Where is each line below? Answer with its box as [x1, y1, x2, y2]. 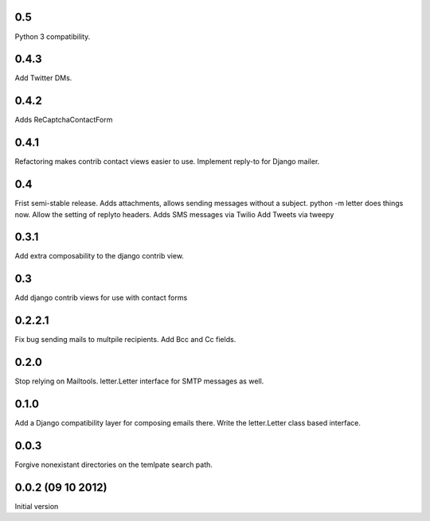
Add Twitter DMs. [14, 73, 72, 83]
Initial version [14, 501, 59, 511]
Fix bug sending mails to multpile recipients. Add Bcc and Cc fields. [14, 335, 236, 344]
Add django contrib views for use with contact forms [14, 293, 188, 302]
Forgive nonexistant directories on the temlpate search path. [14, 460, 213, 469]
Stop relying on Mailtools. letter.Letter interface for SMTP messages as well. [14, 376, 264, 386]
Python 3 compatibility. [14, 32, 91, 41]
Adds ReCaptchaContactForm [14, 115, 113, 125]
